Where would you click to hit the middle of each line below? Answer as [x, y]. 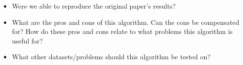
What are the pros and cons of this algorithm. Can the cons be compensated [126, 22]
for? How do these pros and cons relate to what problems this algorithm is [122, 31]
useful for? [27, 40]
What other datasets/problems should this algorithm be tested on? [111, 57]
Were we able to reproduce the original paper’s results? [94, 6]
